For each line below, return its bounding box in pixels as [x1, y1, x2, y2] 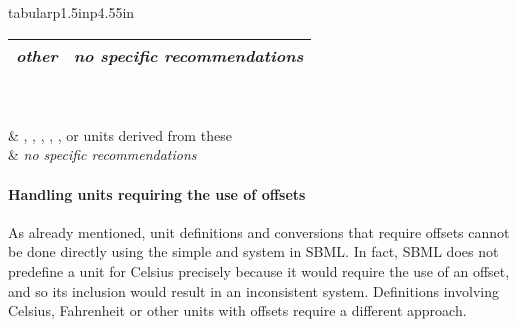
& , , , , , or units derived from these [8, 124, 232, 145]
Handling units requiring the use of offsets [8, 183, 306, 204]
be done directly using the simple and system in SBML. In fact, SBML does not [8, 241, 499, 262]
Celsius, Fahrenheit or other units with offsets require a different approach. [8, 300, 467, 321]
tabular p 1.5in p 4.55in [8, 2, 135, 22]
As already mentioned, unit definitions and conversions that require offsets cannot [8, 221, 510, 242]
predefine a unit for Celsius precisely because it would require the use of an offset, [8, 260, 510, 281]
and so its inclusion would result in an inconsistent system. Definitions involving [8, 280, 499, 301]
